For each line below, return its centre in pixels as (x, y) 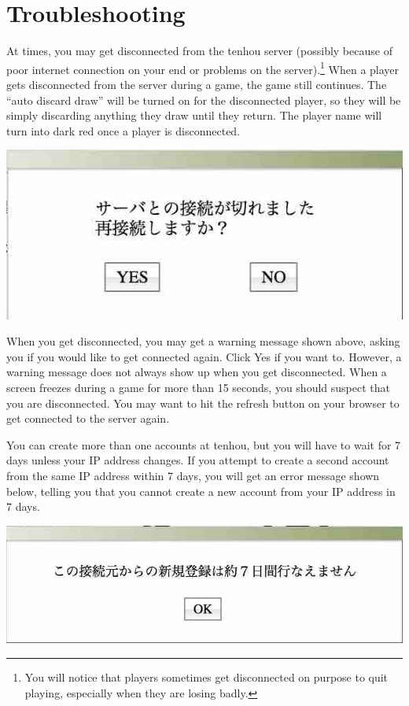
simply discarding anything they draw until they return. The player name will (194, 115)
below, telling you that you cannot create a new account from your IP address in (201, 491)
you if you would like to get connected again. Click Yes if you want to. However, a (204, 356)
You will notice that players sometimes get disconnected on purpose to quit (206, 677)
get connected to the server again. (88, 418)
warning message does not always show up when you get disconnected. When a (197, 372)
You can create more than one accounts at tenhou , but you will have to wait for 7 (204, 444)
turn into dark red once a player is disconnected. (123, 130)
